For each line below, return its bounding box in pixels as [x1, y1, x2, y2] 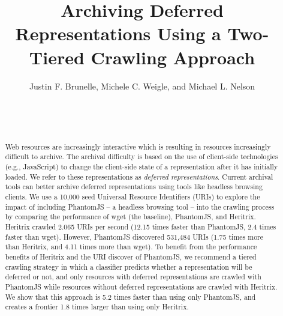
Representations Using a [15, 21, 221, 46]
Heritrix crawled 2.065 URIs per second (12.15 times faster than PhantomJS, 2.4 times [5, 221, 276, 231]
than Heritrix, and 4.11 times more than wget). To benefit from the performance [5, 242, 257, 252]
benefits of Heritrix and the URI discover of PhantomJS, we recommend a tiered [5, 251, 257, 261]
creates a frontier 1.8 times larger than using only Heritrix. [5, 302, 189, 312]
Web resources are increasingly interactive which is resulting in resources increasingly [5, 141, 271, 151]
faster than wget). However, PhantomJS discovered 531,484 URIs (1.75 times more [5, 231, 264, 242]
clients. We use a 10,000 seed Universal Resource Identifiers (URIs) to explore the [5, 191, 260, 201]
